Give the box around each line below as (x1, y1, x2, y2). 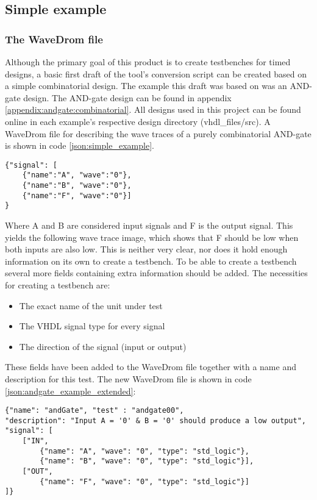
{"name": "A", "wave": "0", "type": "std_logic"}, (40, 446, 249, 455)
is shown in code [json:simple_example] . (5, 139, 154, 152)
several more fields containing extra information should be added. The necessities (5, 266, 308, 279)
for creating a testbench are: (5, 279, 110, 291)
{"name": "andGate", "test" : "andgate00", (5, 406, 184, 415)
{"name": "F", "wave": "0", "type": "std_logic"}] (40, 477, 249, 486)
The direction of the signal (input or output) (19, 340, 187, 352)
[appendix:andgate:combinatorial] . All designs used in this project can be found (5, 103, 301, 116)
